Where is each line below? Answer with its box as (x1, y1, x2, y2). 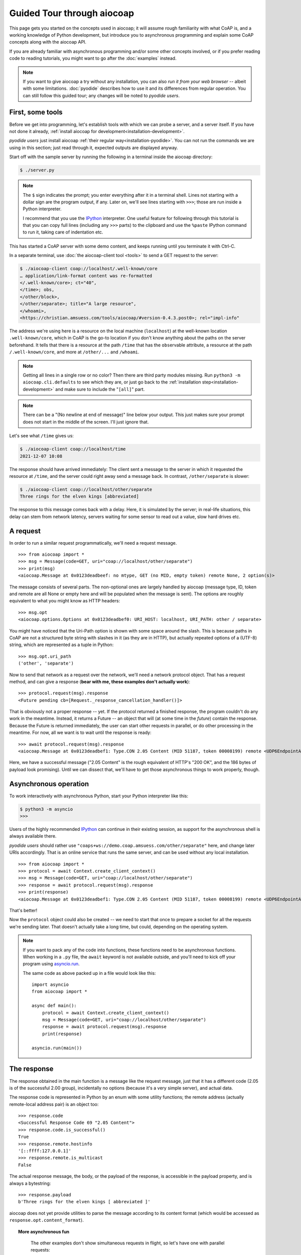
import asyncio (32, 982, 69, 987)
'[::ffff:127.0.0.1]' (18, 1148, 71, 1154)
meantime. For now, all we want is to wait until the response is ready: (9, 729, 152, 735)
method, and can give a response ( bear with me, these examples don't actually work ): (9, 678, 191, 685)
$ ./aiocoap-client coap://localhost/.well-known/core (20, 266, 158, 272)
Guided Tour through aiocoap (9, 8, 134, 19)
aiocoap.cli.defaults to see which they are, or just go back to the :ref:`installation (23, 379, 201, 385)
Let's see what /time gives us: (9, 433, 74, 439)
